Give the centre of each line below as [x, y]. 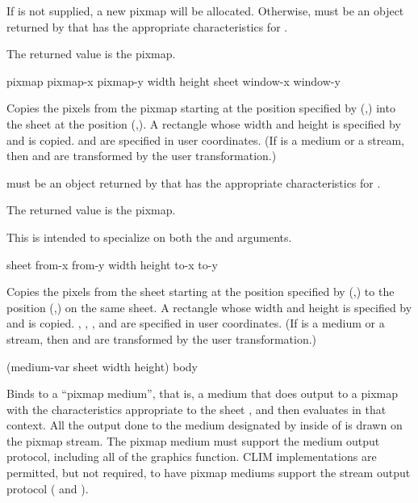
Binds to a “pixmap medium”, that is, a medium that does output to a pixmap [202, 393]
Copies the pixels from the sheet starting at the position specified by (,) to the [201, 292]
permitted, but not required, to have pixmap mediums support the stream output [209, 473]
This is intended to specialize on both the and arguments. [149, 237]
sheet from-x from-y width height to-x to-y [112, 264]
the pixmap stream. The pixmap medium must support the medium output [193, 440]
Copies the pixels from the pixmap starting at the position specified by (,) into [201, 108]
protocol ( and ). [48, 488]
